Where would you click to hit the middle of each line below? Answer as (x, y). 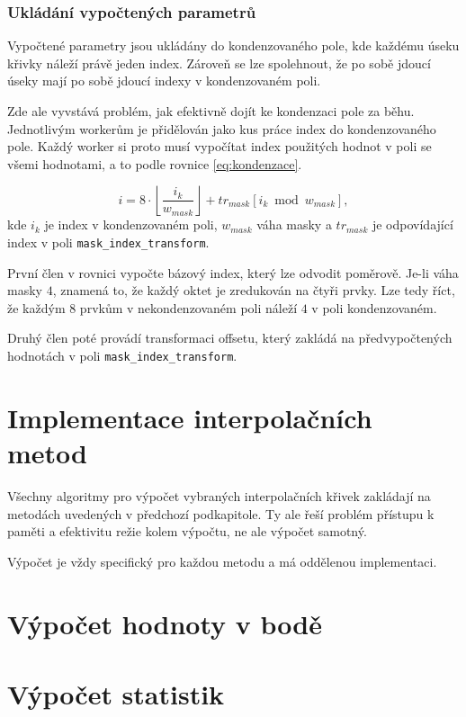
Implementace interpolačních (190, 417)
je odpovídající (412, 224)
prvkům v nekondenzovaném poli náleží (188, 307)
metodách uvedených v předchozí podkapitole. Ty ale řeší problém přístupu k (221, 513)
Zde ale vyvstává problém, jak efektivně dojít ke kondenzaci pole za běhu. (211, 111)
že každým (36, 307)
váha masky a (294, 224)
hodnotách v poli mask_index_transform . (122, 355)
